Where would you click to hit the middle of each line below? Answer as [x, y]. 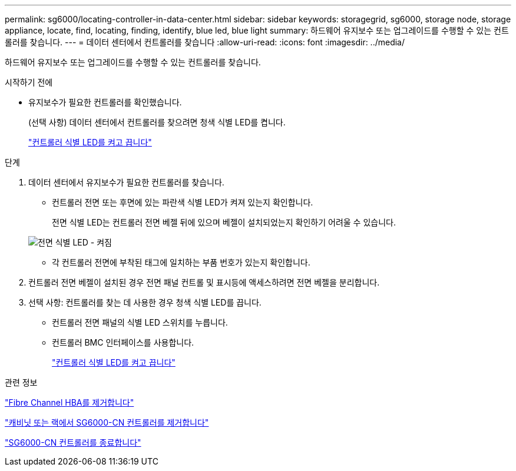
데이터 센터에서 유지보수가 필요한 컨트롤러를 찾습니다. [126, 182]
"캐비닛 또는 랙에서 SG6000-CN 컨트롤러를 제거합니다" [107, 422]
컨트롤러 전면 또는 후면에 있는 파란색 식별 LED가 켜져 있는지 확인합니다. [183, 202]
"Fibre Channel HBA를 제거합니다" [70, 402]
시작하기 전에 [29, 82]
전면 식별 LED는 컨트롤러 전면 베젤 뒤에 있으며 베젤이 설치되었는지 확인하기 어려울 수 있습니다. [224, 222]
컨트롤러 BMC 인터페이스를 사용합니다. [123, 342]
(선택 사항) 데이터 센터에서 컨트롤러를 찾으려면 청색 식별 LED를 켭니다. [157, 122]
